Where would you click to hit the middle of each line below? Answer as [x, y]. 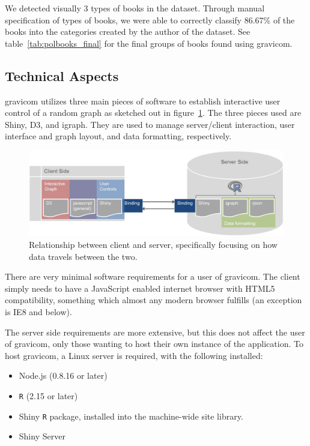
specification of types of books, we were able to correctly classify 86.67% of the [150, 20]
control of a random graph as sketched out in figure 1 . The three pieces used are [153, 113]
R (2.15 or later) [48, 395]
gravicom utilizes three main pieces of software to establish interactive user [143, 101]
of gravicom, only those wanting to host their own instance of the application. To [154, 344]
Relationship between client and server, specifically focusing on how [153, 244]
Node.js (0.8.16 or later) [63, 375]
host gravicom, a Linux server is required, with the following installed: [134, 355]
